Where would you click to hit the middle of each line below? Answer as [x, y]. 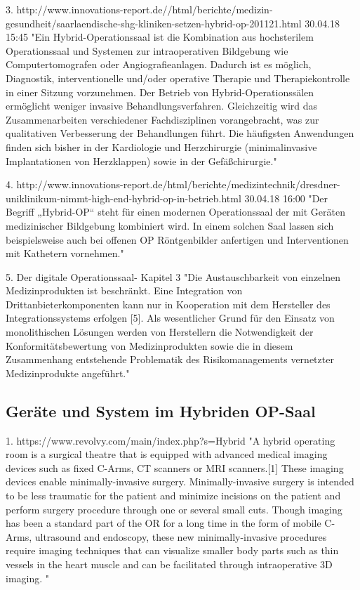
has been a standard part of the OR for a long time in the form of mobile [164, 523]
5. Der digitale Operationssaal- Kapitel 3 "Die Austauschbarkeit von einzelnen [173, 276]
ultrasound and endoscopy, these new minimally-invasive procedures [181, 536]
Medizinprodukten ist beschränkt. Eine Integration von [124, 290]
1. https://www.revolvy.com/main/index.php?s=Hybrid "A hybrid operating [171, 440]
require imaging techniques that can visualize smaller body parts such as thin [172, 550]
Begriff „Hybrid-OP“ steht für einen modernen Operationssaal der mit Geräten [176, 212]
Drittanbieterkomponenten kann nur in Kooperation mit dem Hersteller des [168, 304]
